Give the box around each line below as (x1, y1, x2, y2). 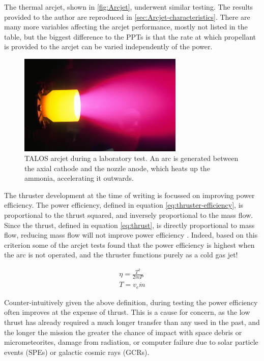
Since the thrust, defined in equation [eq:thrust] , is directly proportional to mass (4, 219, 255, 230)
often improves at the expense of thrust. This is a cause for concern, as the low (4, 307, 250, 317)
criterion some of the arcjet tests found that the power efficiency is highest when (4, 239, 255, 250)
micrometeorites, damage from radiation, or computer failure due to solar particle (4, 337, 258, 347)
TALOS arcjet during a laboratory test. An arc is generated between (24, 153, 239, 163)
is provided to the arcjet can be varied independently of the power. (4, 41, 213, 52)
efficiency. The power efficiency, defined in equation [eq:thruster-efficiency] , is (4, 200, 244, 210)
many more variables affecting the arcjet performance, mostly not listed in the (4, 21, 248, 32)
